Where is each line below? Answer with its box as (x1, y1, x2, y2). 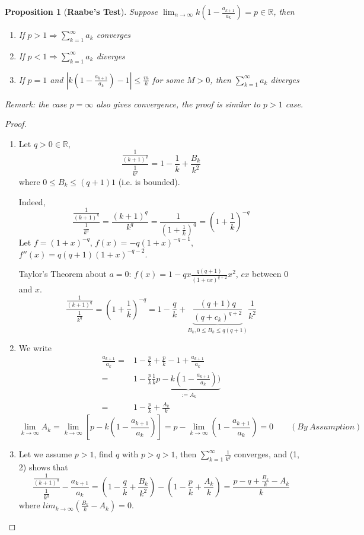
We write (18, 342, 52, 354)
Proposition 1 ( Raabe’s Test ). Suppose (5, 5, 158, 17)
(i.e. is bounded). (118, 176, 180, 188)
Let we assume (18, 448, 72, 460)
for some (152, 73, 184, 85)
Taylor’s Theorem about (18, 267, 107, 280)
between (252, 267, 282, 280)
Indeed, (18, 195, 46, 208)
